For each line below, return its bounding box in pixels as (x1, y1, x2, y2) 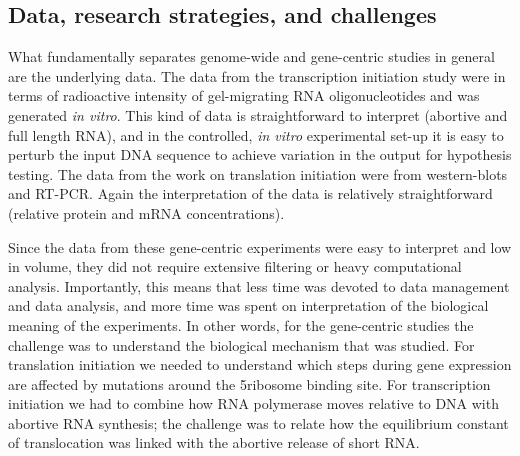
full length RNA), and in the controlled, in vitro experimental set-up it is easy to (8, 124, 504, 145)
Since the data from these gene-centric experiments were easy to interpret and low (8, 236, 512, 257)
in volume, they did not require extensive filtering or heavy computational (8, 256, 462, 277)
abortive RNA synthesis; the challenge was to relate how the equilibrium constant (8, 412, 509, 433)
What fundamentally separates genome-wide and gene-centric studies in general (8, 46, 495, 67)
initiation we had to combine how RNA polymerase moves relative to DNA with (8, 393, 499, 414)
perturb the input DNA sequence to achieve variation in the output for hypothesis (8, 144, 512, 165)
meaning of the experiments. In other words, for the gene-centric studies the (8, 314, 474, 335)
